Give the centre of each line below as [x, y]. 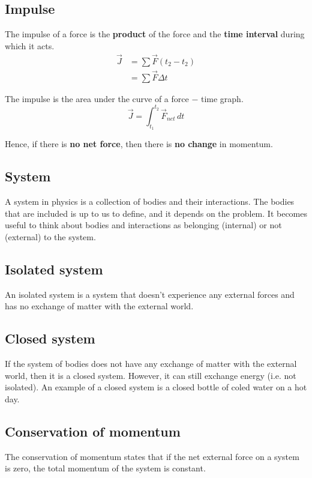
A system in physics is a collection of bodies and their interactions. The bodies [150, 201]
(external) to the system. [50, 236]
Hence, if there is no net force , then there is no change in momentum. [139, 144]
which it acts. [30, 45]
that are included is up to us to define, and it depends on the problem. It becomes [156, 213]
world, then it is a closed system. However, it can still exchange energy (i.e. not [151, 375]
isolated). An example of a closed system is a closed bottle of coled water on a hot [156, 387]
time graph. [222, 98]
